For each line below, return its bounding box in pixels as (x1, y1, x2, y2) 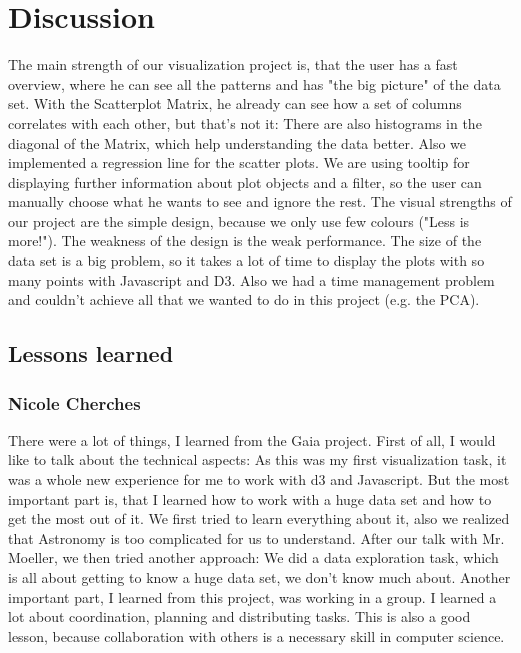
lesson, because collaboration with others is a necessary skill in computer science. (8, 625, 505, 646)
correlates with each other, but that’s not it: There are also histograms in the (8, 112, 482, 133)
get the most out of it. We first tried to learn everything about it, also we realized (8, 508, 510, 529)
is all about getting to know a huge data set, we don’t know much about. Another (8, 567, 511, 587)
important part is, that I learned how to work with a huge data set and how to (8, 488, 492, 509)
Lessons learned (8, 338, 174, 369)
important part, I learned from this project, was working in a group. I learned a (8, 586, 497, 607)
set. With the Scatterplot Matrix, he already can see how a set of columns (8, 93, 462, 114)
